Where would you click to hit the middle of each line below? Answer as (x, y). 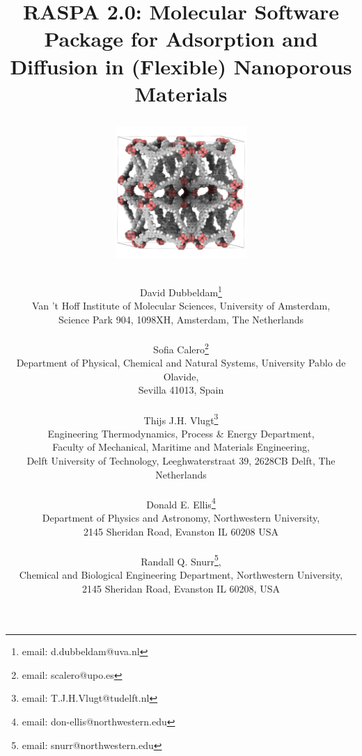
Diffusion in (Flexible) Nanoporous (181, 66)
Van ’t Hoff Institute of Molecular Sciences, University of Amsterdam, (181, 306)
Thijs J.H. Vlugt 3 (181, 419)
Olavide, (181, 376)
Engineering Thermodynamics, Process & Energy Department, (181, 433)
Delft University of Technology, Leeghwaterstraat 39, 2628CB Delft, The (181, 460)
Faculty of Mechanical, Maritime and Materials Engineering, (181, 447)
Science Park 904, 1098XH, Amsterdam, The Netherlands (181, 319)
